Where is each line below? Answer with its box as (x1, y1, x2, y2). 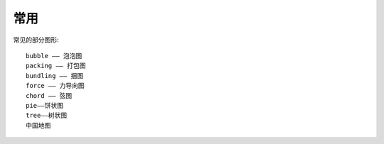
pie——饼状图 (26, 101, 64, 109)
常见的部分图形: (13, 35, 60, 44)
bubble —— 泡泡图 (26, 52, 82, 60)
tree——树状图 (26, 111, 68, 120)
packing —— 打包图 (26, 62, 86, 70)
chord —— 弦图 (26, 92, 73, 99)
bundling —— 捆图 (26, 72, 84, 79)
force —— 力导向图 (26, 82, 85, 90)
